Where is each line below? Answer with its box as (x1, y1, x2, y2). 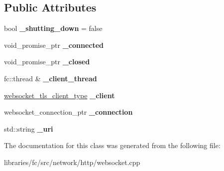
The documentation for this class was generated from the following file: (4, 140, 221, 151)
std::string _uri (4, 123, 53, 134)
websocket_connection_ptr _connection (4, 107, 133, 117)
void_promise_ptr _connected (4, 39, 104, 50)
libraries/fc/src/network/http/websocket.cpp (4, 157, 140, 167)
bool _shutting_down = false (4, 23, 103, 33)
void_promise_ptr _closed (4, 56, 90, 67)
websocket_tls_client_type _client (4, 90, 115, 100)
